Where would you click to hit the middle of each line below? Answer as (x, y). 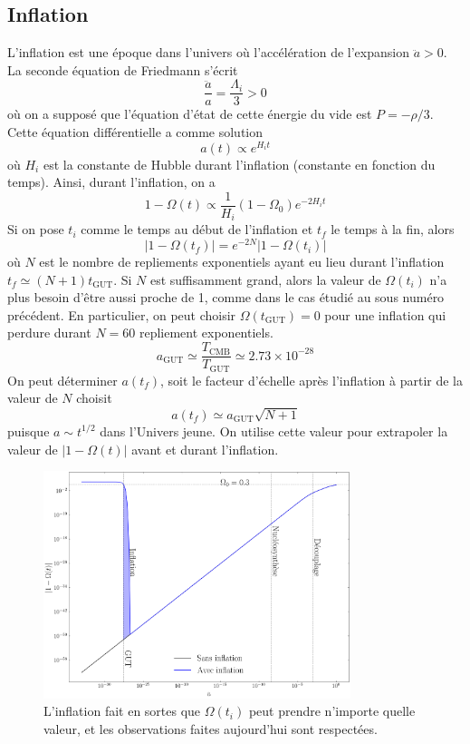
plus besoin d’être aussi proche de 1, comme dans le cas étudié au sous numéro (226, 297)
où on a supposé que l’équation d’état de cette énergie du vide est (190, 114)
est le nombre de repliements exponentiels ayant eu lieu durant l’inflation (242, 262)
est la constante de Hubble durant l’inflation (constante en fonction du (239, 164)
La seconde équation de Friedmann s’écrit (123, 69)
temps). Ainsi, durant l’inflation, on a (111, 182)
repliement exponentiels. (206, 333)
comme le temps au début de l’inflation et (197, 229)
